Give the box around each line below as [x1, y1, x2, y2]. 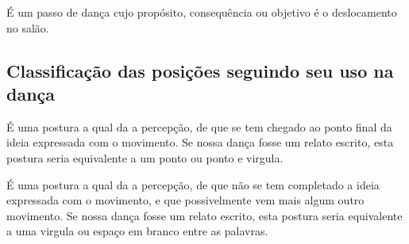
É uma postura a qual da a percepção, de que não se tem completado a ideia [6, 176, 380, 193]
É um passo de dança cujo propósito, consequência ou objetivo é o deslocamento [6, 4, 397, 20]
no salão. [6, 19, 49, 36]
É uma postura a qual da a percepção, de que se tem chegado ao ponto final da [6, 118, 392, 135]
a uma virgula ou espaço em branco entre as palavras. [6, 223, 268, 239]
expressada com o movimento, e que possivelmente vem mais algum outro [6, 192, 365, 208]
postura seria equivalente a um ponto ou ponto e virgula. [6, 149, 284, 166]
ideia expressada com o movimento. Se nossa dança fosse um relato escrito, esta [6, 134, 394, 151]
